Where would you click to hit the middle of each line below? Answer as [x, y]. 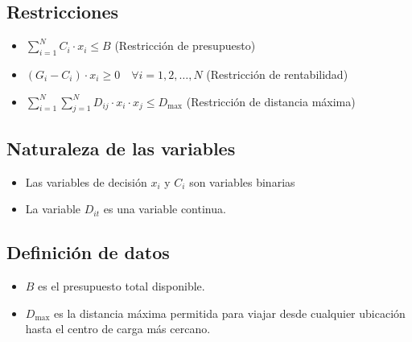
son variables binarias [242, 181]
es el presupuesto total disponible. [122, 285]
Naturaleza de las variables [121, 148]
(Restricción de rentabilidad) [277, 74]
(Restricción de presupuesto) [185, 45]
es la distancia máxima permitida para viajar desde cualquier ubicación [230, 313]
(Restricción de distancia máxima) [271, 101]
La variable [53, 209]
